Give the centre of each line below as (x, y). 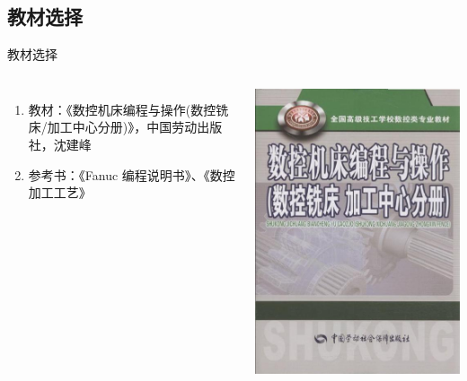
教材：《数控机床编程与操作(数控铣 (128, 109)
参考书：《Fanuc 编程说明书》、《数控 (132, 174)
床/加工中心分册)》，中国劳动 (113, 127)
